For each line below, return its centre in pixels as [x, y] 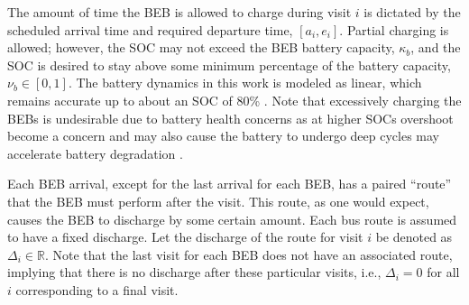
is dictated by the [412, 12]
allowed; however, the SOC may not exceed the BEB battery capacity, [201, 47]
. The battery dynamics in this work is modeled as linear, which [245, 83]
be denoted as [414, 237]
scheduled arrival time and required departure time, [150, 29]
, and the [436, 47]
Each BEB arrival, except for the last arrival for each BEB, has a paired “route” [230, 184]
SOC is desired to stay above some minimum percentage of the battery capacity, [229, 65]
